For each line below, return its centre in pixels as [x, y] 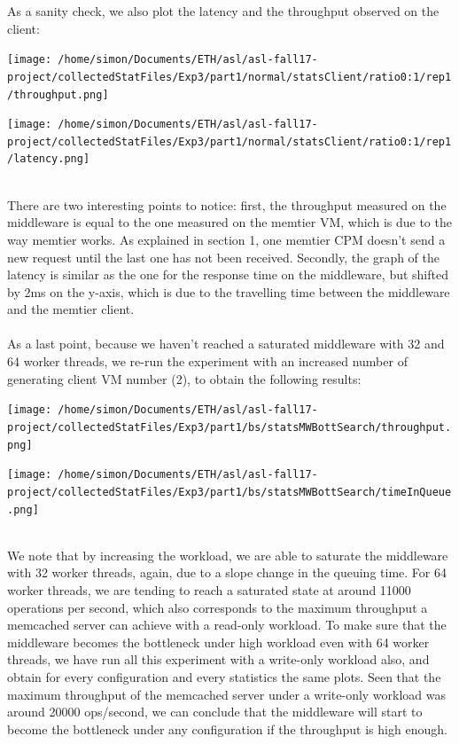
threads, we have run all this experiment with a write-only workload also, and [218, 659]
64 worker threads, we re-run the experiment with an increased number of [207, 361]
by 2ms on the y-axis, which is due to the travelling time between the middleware [229, 291]
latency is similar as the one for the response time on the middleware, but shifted [228, 274]
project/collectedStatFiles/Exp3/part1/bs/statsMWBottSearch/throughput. [229, 427]
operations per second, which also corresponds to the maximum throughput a [218, 607]
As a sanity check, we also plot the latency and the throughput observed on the [223, 11]
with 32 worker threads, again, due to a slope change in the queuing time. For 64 [227, 572]
